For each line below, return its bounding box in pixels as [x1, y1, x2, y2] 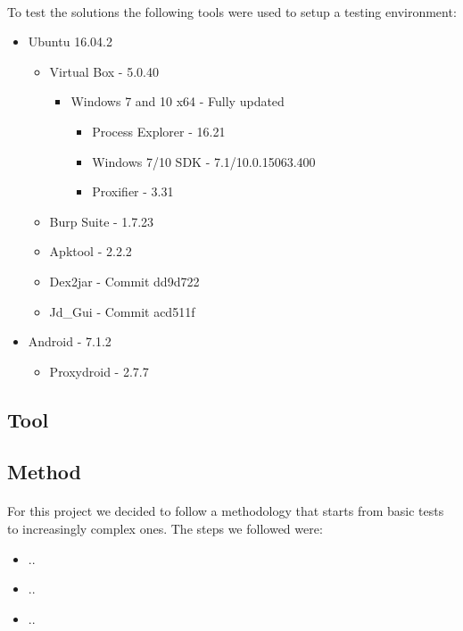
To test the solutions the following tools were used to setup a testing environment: [7, 2, 457, 21]
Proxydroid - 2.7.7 [49, 361, 149, 380]
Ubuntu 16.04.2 [28, 32, 112, 51]
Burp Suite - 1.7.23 [49, 212, 154, 230]
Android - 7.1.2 [28, 332, 112, 351]
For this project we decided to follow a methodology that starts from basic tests [7, 502, 444, 520]
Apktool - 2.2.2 [49, 242, 132, 261]
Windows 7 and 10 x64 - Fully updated [70, 92, 285, 111]
